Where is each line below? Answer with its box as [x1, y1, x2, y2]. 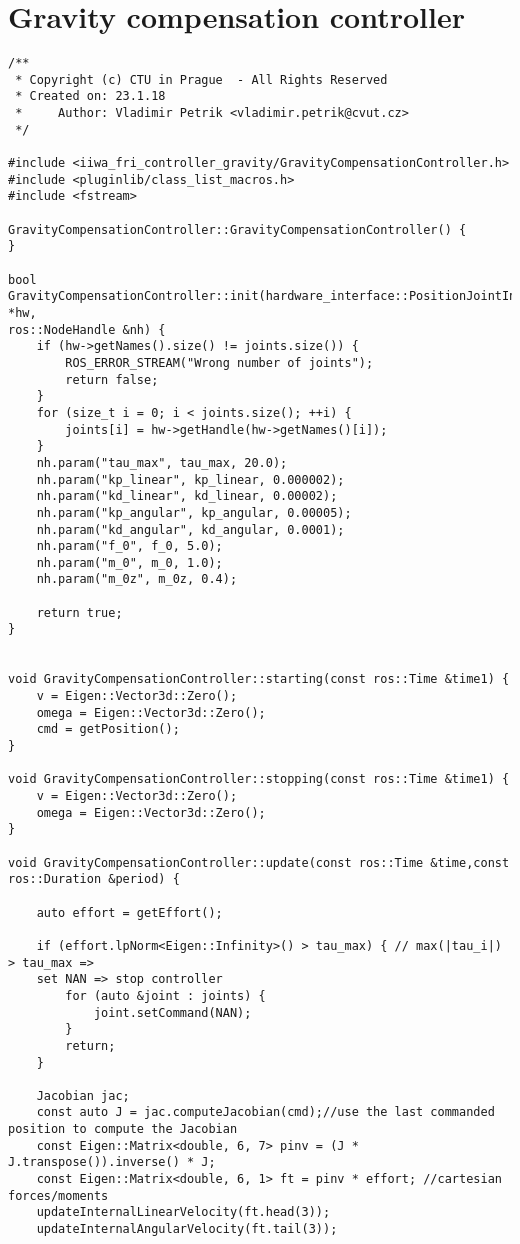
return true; [36, 605, 123, 620]
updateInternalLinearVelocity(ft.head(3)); [36, 1205, 331, 1220]
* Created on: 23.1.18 [15, 89, 166, 104]
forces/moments [8, 1188, 109, 1203]
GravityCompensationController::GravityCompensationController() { [8, 222, 467, 237]
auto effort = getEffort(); [36, 905, 223, 920]
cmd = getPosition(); [36, 722, 180, 737]
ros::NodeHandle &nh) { [8, 322, 166, 337]
